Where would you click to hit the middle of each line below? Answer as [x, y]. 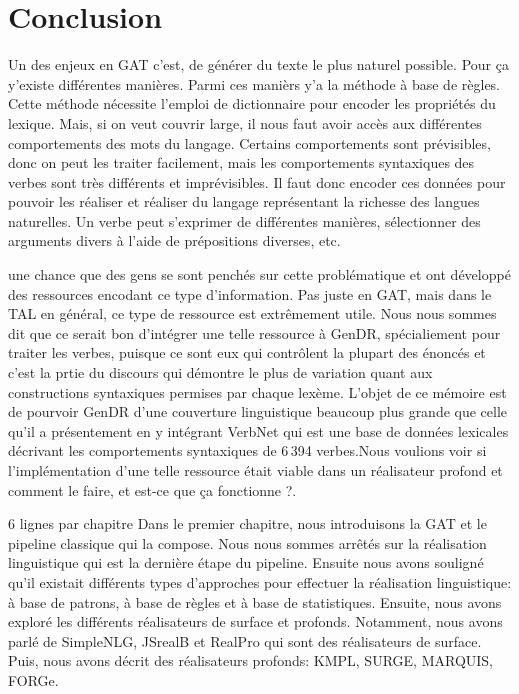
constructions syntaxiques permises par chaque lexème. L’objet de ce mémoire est [257, 391]
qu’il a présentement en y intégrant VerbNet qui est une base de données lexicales [258, 430]
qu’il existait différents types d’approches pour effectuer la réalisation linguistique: [260, 581]
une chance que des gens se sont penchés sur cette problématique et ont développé [259, 274]
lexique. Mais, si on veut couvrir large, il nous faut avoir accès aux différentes [245, 122]
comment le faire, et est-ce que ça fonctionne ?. [152, 489]
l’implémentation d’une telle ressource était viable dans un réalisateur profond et [255, 470]
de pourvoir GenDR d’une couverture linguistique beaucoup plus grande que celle [258, 411]
